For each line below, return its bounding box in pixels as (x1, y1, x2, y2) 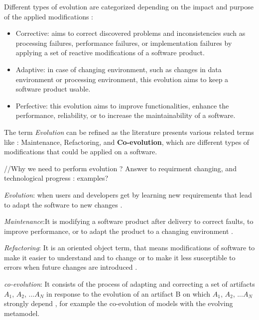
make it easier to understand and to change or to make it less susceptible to (4, 252, 236, 262)
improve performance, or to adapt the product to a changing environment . (4, 225, 233, 236)
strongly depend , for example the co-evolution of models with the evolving (4, 298, 233, 309)
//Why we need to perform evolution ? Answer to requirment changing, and (4, 163, 237, 173)
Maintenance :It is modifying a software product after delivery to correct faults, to (4, 216, 254, 226)
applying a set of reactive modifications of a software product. (15, 47, 205, 58)
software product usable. (15, 84, 91, 94)
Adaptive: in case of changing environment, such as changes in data (15, 64, 222, 74)
